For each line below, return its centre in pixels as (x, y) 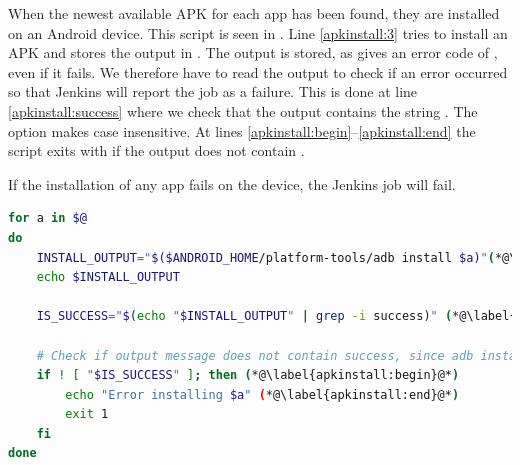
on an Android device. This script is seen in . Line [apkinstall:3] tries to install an (258, 32)
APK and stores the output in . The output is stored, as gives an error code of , (253, 52)
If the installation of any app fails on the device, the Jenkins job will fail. (232, 183)
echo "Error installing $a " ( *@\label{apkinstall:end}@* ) (262, 394)
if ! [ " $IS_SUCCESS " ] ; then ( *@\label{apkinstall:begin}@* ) (248, 375)
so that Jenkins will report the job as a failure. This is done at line (213, 91)
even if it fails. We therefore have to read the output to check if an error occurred (258, 71)
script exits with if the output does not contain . (156, 150)
